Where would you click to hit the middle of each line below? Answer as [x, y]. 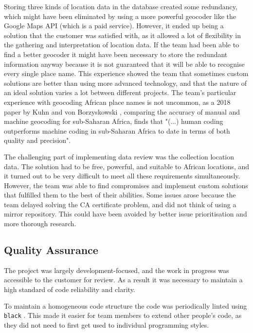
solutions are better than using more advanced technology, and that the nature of [125, 83]
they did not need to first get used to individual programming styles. [107, 324]
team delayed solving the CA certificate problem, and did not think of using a [120, 204]
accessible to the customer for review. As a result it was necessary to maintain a [123, 280]
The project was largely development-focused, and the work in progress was [117, 270]
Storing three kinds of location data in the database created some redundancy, [121, 6]
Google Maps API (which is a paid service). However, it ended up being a [114, 26]
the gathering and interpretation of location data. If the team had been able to [122, 45]
